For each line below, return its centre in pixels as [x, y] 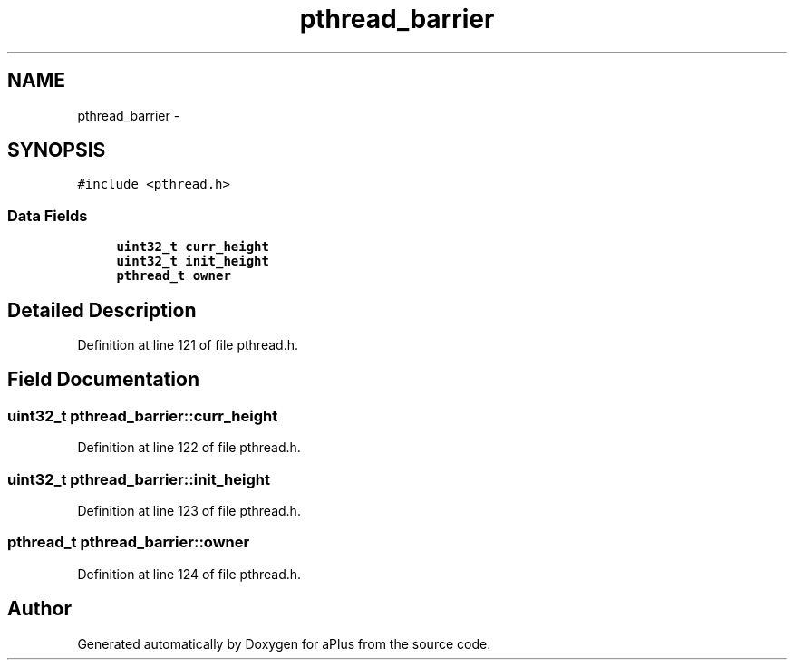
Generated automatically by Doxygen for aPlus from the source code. [284, 643]
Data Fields [48, 215]
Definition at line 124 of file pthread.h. [189, 574]
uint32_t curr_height [193, 247]
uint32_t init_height [193, 261]
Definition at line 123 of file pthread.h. [189, 511]
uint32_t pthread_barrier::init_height [139, 479]
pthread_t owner [174, 276]
